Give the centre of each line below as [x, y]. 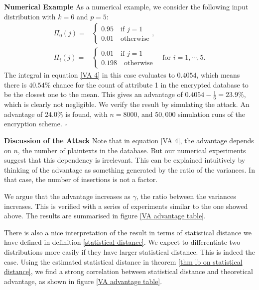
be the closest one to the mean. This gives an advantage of [93, 94]
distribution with [30, 16]
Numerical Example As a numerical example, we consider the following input [126, 6]
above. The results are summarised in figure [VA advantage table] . [105, 216]
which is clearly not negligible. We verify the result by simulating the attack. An [127, 104]
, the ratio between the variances [186, 196]
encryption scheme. [33, 124]
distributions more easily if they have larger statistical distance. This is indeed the [129, 251]
